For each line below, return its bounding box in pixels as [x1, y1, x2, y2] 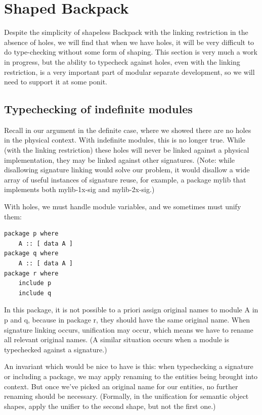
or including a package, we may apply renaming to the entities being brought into [4, 371, 258, 381]
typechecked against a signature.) [4, 344, 107, 354]
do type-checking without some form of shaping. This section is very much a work [4, 47, 257, 57]
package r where [4, 269, 59, 277]
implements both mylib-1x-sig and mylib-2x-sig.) [4, 184, 155, 195]
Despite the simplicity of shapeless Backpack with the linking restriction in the [4, 27, 248, 37]
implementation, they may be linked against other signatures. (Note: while [4, 154, 235, 165]
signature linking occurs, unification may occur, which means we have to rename [4, 324, 253, 335]
